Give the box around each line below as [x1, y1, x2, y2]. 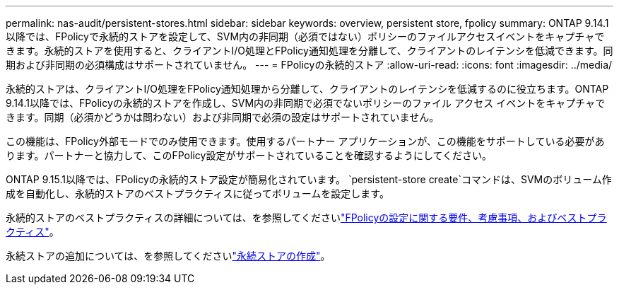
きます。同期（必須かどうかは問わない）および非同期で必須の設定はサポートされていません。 [6, 111, 440, 123]
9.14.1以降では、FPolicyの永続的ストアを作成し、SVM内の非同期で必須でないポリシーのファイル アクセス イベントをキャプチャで [6, 97, 606, 109]
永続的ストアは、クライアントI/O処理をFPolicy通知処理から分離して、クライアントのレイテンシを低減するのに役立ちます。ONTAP [6, 83, 609, 95]
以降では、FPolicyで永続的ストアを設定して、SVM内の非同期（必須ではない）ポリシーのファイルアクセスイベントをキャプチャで [6, 30, 605, 42]
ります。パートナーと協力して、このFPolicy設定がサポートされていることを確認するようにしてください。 [6, 149, 493, 161]
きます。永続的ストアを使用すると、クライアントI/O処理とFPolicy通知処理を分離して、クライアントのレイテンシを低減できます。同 [6, 45, 613, 57]
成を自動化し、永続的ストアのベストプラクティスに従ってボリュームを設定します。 [6, 187, 389, 199]
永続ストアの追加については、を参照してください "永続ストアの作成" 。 [6, 250, 331, 262]
